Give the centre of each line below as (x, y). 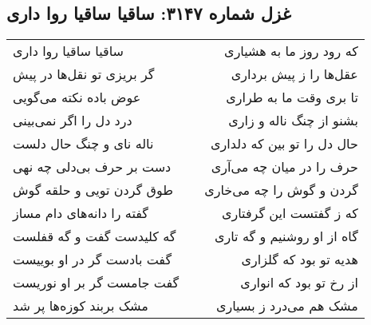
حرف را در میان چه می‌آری (284, 167)
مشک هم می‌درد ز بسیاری (287, 306)
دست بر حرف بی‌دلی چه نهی (92, 167)
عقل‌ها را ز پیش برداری (294, 74)
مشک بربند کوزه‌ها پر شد (81, 306)
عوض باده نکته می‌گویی (77, 97)
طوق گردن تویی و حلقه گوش (93, 190)
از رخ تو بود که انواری (299, 283)
